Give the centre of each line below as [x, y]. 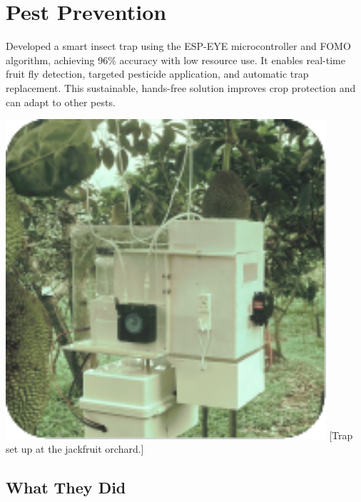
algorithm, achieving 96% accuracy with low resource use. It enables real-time [176, 60]
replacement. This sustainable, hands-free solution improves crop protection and [181, 87]
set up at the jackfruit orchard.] [75, 449]
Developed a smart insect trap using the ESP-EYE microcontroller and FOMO [178, 46]
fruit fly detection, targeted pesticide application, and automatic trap [157, 74]
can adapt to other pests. [61, 102]
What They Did [66, 487]
